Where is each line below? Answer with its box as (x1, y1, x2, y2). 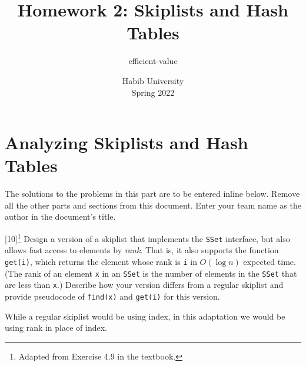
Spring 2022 (131, 86, 175, 98)
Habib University (122, 74, 184, 86)
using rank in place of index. (5, 321, 107, 334)
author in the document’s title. (5, 210, 116, 223)
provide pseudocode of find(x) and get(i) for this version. (5, 290, 220, 302)
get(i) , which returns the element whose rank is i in (5, 255, 197, 267)
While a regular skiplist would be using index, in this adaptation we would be (5, 310, 285, 322)
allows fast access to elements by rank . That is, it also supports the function (5, 244, 279, 256)
